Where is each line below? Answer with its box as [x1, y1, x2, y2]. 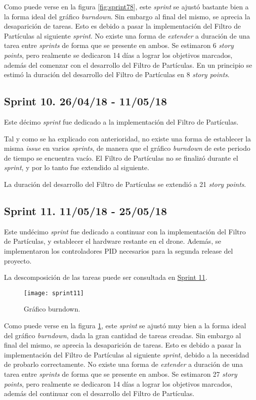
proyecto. [4, 255, 32, 266]
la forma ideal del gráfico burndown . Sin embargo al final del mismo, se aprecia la [4, 11, 251, 21]
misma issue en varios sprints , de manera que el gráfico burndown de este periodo [4, 143, 251, 153]
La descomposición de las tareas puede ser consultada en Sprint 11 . [4, 272, 208, 282]
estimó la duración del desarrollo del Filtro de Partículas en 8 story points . [4, 69, 230, 80]
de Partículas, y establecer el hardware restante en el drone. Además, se [4, 236, 221, 246]
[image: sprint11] [24, 289, 84, 297]
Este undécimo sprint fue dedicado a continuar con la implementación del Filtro [4, 226, 246, 236]
